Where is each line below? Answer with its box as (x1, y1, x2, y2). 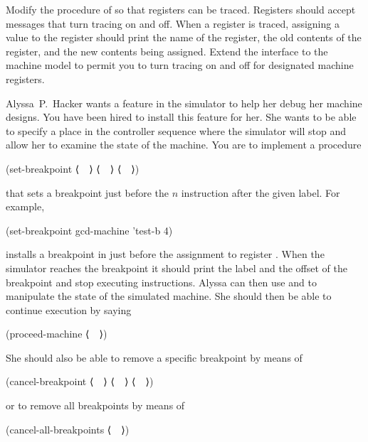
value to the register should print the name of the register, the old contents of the (6, 30, 362, 45)
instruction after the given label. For (181, 185, 340, 200)
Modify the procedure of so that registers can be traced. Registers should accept (6, 2, 356, 16)
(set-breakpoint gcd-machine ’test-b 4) (6, 222, 173, 237)
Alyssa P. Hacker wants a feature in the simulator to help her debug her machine (6, 95, 362, 110)
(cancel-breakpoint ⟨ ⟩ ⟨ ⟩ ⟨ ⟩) (6, 374, 154, 389)
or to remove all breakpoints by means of (6, 398, 185, 413)
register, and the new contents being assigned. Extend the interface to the (6, 43, 328, 58)
